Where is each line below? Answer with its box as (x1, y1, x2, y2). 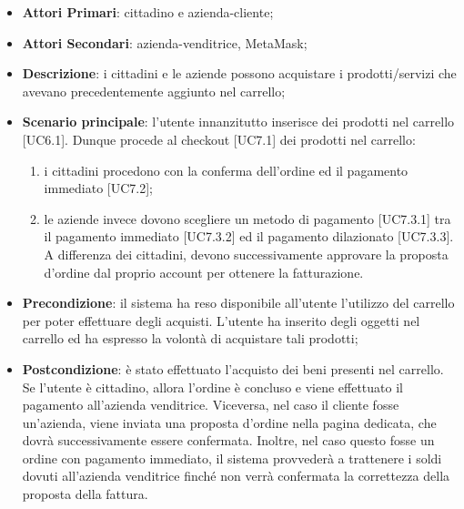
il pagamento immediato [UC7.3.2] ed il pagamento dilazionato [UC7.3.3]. (44, 227, 454, 246)
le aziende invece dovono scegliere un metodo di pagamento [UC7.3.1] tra (44, 209, 451, 228)
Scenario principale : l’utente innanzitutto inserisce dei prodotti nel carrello (22, 112, 455, 131)
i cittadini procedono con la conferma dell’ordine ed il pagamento (44, 160, 409, 179)
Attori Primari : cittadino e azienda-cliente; (22, 3, 274, 21)
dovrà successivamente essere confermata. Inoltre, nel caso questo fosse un (22, 431, 435, 450)
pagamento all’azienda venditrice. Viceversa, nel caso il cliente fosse (22, 395, 399, 414)
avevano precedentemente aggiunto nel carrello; (22, 81, 286, 100)
